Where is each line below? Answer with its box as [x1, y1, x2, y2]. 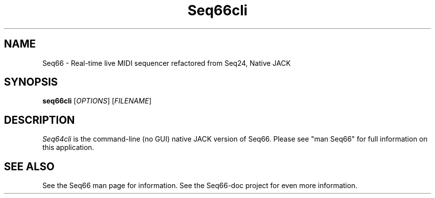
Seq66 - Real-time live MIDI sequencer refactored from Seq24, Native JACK [42, 58, 291, 67]
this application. [42, 143, 94, 152]
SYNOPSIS [4, 76, 58, 89]
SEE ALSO [4, 160, 55, 173]
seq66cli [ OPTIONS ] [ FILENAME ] [42, 97, 152, 105]
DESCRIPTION [4, 113, 75, 126]
